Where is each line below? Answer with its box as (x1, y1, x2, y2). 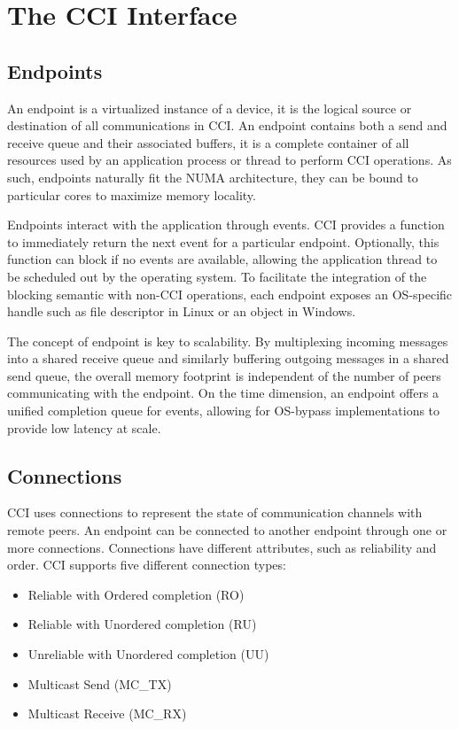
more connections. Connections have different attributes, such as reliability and (7, 538, 437, 556)
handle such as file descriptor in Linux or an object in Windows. (7, 302, 356, 321)
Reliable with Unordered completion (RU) (27, 615, 257, 633)
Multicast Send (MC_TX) (27, 674, 172, 693)
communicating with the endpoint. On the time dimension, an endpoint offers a (7, 384, 440, 402)
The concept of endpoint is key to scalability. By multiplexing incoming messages (7, 331, 448, 350)
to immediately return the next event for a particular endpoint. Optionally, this (7, 232, 440, 251)
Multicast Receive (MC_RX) (27, 704, 187, 723)
